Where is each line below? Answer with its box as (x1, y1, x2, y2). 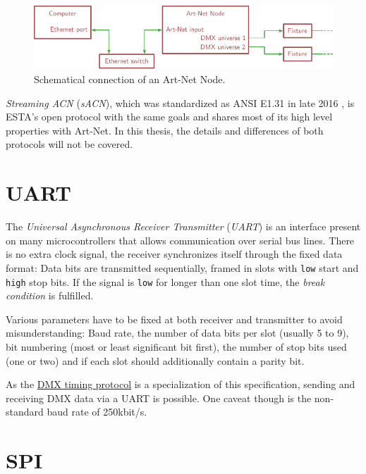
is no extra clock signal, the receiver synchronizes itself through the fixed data (6, 247, 343, 261)
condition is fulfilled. (6, 288, 94, 303)
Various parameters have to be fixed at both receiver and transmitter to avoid (6, 311, 343, 326)
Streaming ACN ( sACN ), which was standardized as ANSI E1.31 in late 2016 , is (6, 95, 355, 110)
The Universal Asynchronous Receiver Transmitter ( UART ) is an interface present (6, 219, 361, 234)
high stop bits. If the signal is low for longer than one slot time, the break (6, 274, 325, 289)
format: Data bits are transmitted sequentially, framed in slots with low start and (6, 260, 359, 275)
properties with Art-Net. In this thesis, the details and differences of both (6, 123, 324, 137)
